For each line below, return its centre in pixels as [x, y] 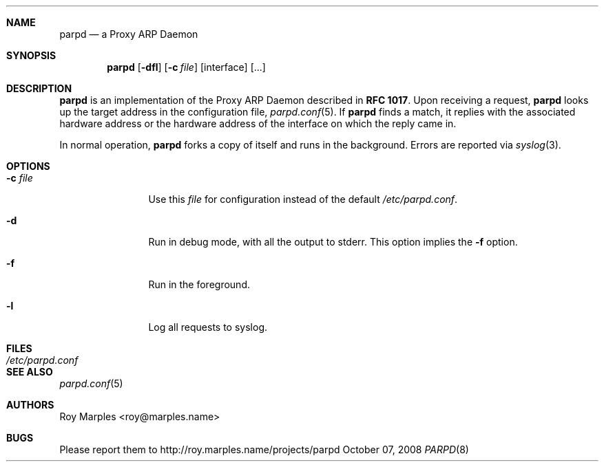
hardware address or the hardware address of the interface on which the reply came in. [258, 123]
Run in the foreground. [199, 284]
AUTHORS [30, 405]
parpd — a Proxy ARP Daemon [129, 34]
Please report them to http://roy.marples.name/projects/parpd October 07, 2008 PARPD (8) [264, 449]
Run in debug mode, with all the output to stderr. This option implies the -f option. [333, 242]
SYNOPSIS [31, 55]
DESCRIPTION [39, 88]
